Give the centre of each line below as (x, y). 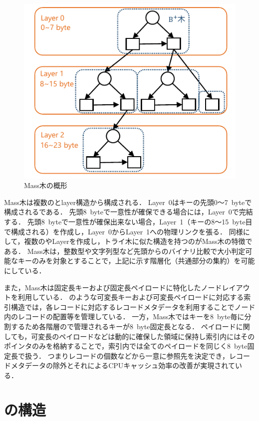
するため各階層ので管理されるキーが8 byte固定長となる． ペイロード (123, 326)
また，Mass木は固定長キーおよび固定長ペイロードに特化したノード (113, 287)
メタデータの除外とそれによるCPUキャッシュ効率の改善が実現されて (123, 365)
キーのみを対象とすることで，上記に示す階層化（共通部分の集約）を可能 (136, 261)
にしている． (25, 270)
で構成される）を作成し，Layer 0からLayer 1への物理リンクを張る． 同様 (124, 231)
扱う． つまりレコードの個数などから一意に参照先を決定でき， (127, 355)
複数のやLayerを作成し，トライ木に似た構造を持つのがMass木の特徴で (138, 241)
